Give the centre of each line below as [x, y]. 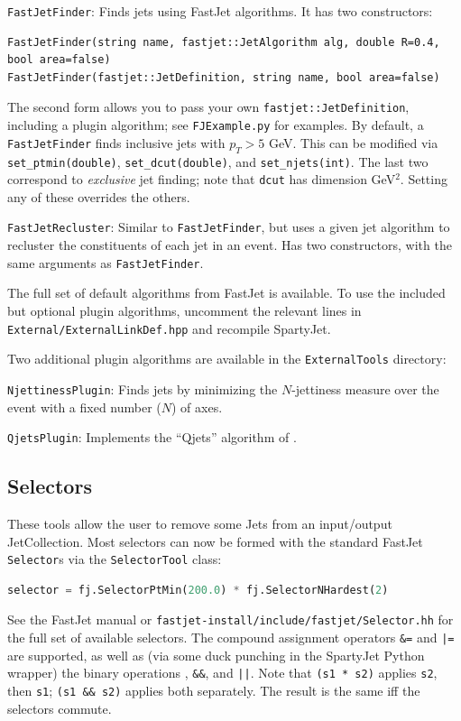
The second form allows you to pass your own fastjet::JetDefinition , [208, 107]
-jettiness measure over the [365, 388]
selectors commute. [60, 708]
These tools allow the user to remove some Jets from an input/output [200, 523]
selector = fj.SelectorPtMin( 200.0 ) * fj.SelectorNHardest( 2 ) [198, 590]
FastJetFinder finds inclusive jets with [116, 142]
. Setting [424, 179]
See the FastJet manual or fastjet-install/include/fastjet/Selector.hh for [230, 619]
